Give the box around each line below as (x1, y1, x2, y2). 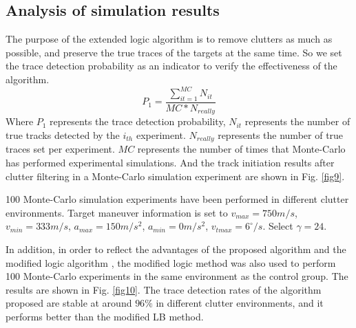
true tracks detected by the (6, 127, 120, 142)
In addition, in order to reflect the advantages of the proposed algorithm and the (6, 241, 346, 256)
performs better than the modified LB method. (6, 309, 204, 323)
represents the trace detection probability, (50, 114, 226, 129)
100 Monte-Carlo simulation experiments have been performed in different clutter (6, 192, 349, 206)
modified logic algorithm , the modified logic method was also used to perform (6, 255, 336, 270)
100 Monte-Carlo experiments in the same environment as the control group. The (6, 269, 348, 283)
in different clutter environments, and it (156, 296, 324, 310)
